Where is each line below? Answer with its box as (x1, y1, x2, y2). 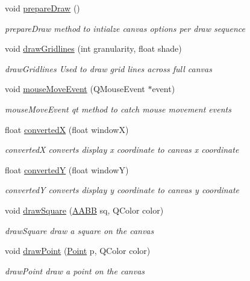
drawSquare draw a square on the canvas (5, 224, 154, 236)
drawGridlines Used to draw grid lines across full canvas (5, 62, 212, 75)
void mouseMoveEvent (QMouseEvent (5, 82, 145, 95)
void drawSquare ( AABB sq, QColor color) (5, 203, 164, 216)
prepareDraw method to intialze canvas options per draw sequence (5, 22, 245, 34)
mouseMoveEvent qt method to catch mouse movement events (5, 102, 231, 115)
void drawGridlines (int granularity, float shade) (5, 42, 182, 55)
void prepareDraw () (5, 2, 80, 14)
